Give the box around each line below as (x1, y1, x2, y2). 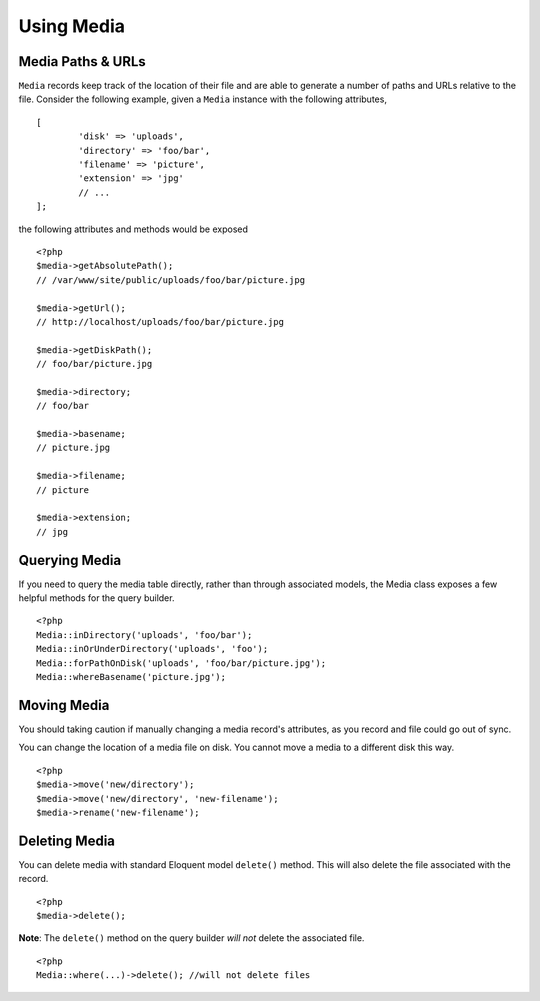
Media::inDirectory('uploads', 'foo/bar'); (36, 629, 253, 640)
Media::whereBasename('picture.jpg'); (36, 671, 227, 683)
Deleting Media (18, 832, 115, 849)
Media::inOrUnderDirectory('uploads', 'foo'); (36, 643, 269, 655)
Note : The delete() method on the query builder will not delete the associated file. (18, 932, 365, 944)
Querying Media (18, 551, 122, 569)
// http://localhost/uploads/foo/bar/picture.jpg (36, 316, 285, 327)
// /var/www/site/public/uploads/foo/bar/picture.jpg (36, 274, 305, 285)
